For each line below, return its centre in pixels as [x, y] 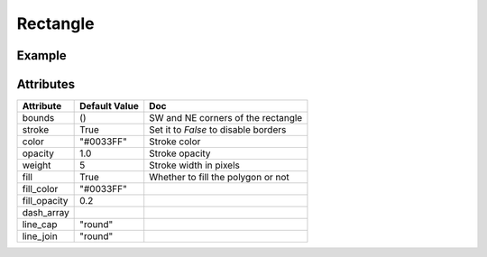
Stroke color [175, 142]
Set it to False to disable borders [218, 130]
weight [37, 165]
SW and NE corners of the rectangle [226, 118]
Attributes [46, 84]
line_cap [40, 225]
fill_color [40, 189]
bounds [38, 118]
